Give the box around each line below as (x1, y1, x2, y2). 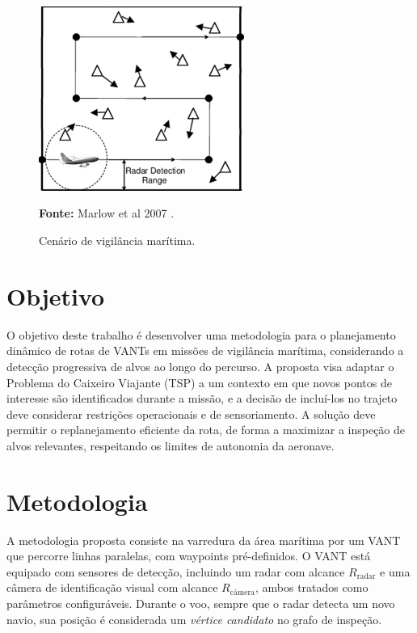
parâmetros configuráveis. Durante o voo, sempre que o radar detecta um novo (6, 595, 395, 612)
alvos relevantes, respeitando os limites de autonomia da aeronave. (6, 437, 335, 454)
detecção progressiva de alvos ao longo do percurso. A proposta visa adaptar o (6, 357, 394, 374)
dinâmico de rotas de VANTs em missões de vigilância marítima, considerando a (6, 342, 404, 359)
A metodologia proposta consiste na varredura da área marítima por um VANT (6, 531, 401, 548)
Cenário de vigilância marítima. (39, 232, 196, 249)
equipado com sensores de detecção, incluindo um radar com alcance (6, 563, 345, 580)
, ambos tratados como (255, 579, 369, 596)
